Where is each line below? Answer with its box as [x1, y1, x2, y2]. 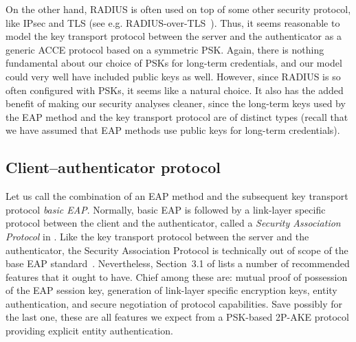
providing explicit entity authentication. [5, 323, 173, 338]
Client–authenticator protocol [5, 157, 221, 178]
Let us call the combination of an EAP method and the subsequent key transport [5, 189, 348, 203]
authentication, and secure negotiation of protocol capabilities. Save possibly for [5, 296, 343, 310]
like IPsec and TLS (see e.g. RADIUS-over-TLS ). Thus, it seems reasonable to [5, 15, 340, 30]
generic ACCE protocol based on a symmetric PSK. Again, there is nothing [5, 42, 324, 56]
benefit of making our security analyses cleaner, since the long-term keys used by [5, 96, 346, 111]
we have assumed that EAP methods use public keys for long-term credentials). [5, 123, 340, 137]
